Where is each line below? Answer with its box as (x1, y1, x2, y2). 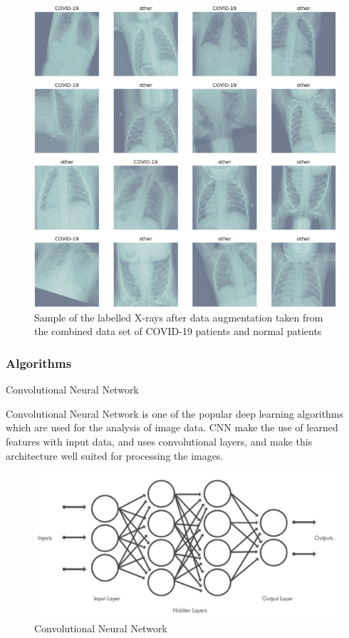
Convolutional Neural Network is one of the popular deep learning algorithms (6, 406, 344, 421)
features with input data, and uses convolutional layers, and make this (6, 434, 313, 449)
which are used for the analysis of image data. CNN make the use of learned (6, 420, 338, 435)
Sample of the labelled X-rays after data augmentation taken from (34, 309, 323, 324)
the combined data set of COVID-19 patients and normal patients (34, 324, 322, 339)
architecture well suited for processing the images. (6, 448, 224, 463)
